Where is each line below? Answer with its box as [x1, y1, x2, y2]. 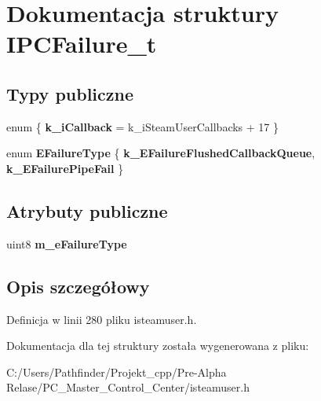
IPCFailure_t [6, 28, 157, 60]
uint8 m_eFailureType [6, 235, 127, 252]
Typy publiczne [6, 81, 134, 105]
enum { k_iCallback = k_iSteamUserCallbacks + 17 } [6, 118, 279, 134]
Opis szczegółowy [6, 274, 150, 298]
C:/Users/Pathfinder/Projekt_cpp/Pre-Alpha [6, 363, 227, 380]
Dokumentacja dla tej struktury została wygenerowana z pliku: [6, 337, 309, 354]
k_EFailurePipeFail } [6, 160, 124, 176]
